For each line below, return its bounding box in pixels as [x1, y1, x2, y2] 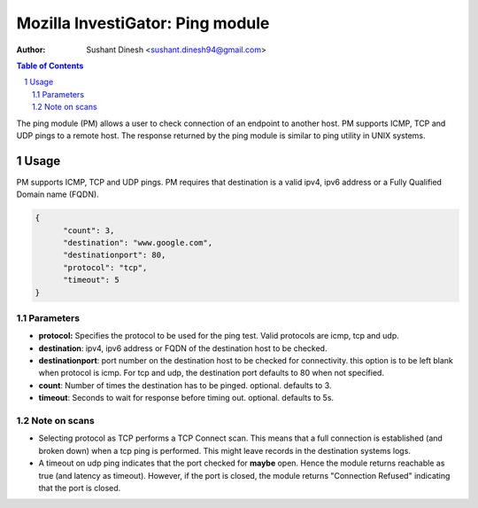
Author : [16, 44, 46, 55]
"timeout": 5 [63, 275, 119, 285]
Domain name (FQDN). [16, 189, 99, 199]
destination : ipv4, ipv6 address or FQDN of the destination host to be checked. [38, 342, 328, 354]
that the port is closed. [38, 482, 121, 493]
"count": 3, [63, 225, 115, 235]
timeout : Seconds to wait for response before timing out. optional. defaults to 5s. [38, 393, 335, 403]
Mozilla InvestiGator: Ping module [16, 13, 270, 33]
